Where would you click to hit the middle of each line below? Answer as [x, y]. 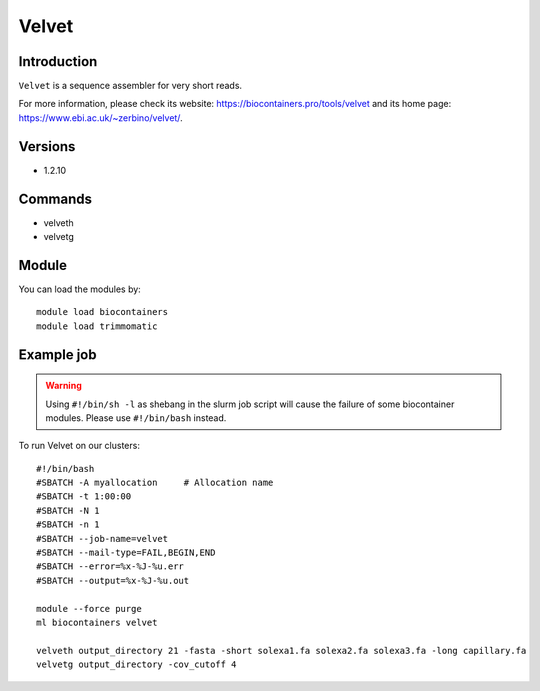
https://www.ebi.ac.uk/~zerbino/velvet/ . [101, 117]
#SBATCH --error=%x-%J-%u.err [110, 566]
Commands [55, 198]
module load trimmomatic [97, 326]
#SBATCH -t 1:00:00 [84, 496]
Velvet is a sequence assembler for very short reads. [130, 86]
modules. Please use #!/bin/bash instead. [136, 417]
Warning [63, 386]
